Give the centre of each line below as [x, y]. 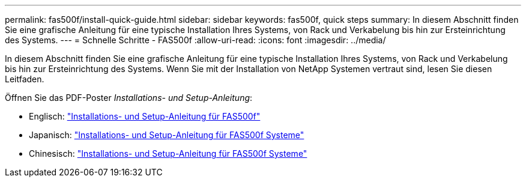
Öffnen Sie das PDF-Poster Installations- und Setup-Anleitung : [129, 98]
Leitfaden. [25, 79]
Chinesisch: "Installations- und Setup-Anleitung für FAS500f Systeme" [168, 153]
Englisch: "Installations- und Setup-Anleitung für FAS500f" [145, 116]
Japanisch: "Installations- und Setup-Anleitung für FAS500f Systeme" [167, 135]
